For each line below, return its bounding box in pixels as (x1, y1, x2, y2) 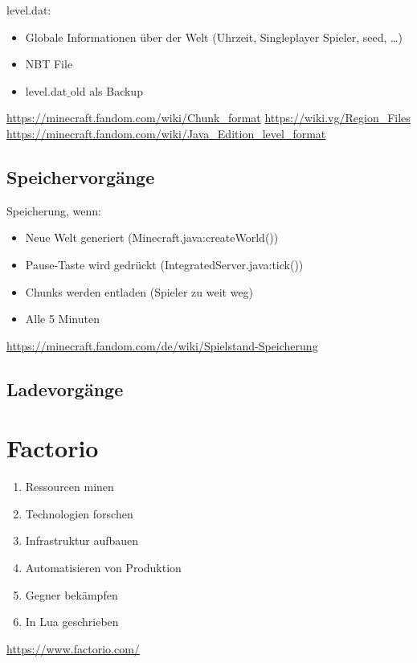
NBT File (25, 55, 73, 72)
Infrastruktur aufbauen (25, 532, 139, 549)
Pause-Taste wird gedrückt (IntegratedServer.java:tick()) (25, 256, 304, 272)
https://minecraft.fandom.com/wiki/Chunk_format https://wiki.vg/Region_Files (6, 109, 411, 126)
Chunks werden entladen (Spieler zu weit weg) (25, 283, 254, 300)
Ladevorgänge (6, 376, 124, 401)
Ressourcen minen (25, 478, 114, 495)
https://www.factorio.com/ (6, 640, 140, 657)
